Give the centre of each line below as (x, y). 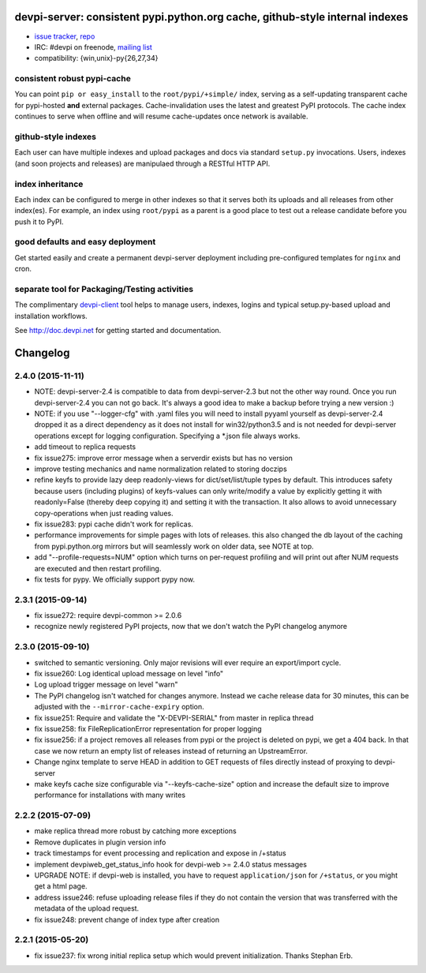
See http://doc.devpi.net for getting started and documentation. (118, 331)
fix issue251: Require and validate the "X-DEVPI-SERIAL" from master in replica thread (174, 717)
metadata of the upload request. (87, 908)
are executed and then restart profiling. (98, 568)
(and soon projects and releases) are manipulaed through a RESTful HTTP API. (142, 163)
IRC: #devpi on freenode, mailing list (93, 47)
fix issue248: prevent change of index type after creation (127, 919)
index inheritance (49, 184)
